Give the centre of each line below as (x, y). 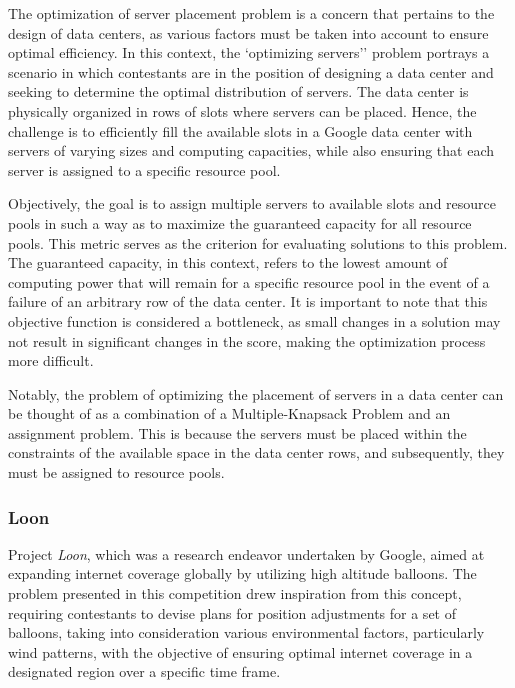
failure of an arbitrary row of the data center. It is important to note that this (248, 301)
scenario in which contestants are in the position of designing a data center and (251, 71)
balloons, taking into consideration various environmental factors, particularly (246, 632)
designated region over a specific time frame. (144, 671)
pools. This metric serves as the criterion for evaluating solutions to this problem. (258, 242)
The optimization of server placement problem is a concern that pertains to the (251, 13)
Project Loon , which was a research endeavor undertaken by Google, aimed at (246, 553)
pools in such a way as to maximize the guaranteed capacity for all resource (240, 222)
